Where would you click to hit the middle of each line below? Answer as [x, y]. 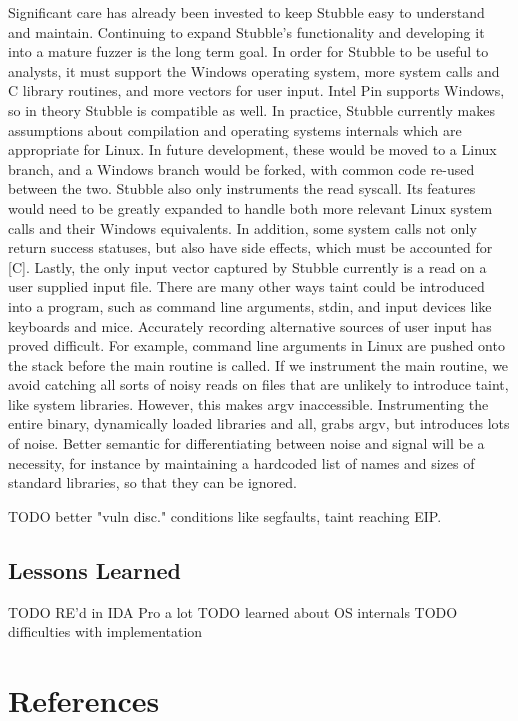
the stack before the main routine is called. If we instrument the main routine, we [258, 364]
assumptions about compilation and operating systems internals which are [235, 129]
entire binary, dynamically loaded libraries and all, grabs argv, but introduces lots [259, 423]
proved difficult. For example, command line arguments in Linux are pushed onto [256, 345]
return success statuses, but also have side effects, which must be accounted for [250, 247]
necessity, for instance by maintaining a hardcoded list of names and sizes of [241, 462]
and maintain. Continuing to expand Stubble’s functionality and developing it [246, 31]
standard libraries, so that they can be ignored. [152, 482]
